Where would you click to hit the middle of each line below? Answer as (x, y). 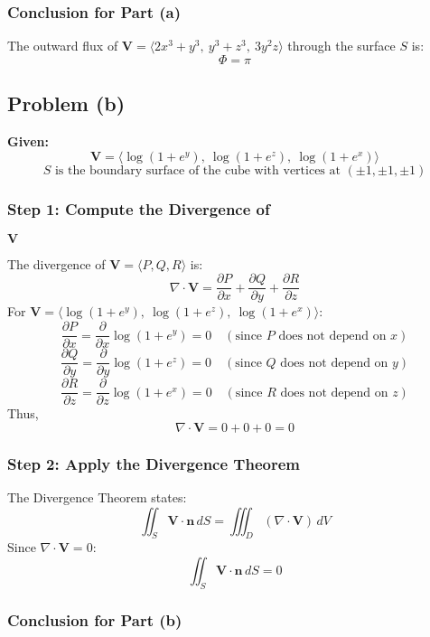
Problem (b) (66, 103)
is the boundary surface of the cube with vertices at (197, 170)
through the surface (341, 46)
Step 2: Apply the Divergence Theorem (154, 463)
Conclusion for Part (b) (95, 619)
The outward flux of (63, 46)
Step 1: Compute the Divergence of (139, 208)
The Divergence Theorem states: (97, 497)
